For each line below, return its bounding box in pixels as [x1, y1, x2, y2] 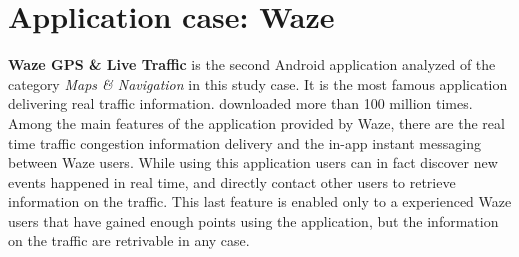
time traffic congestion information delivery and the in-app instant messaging [8, 132, 481, 153]
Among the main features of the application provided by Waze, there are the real [8, 112, 505, 133]
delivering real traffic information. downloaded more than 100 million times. [8, 93, 473, 114]
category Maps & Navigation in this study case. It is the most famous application [8, 73, 508, 94]
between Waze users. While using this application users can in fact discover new [8, 152, 498, 173]
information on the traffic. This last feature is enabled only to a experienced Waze [8, 191, 512, 212]
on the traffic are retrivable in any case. [8, 230, 250, 251]
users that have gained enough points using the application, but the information [8, 210, 499, 231]
